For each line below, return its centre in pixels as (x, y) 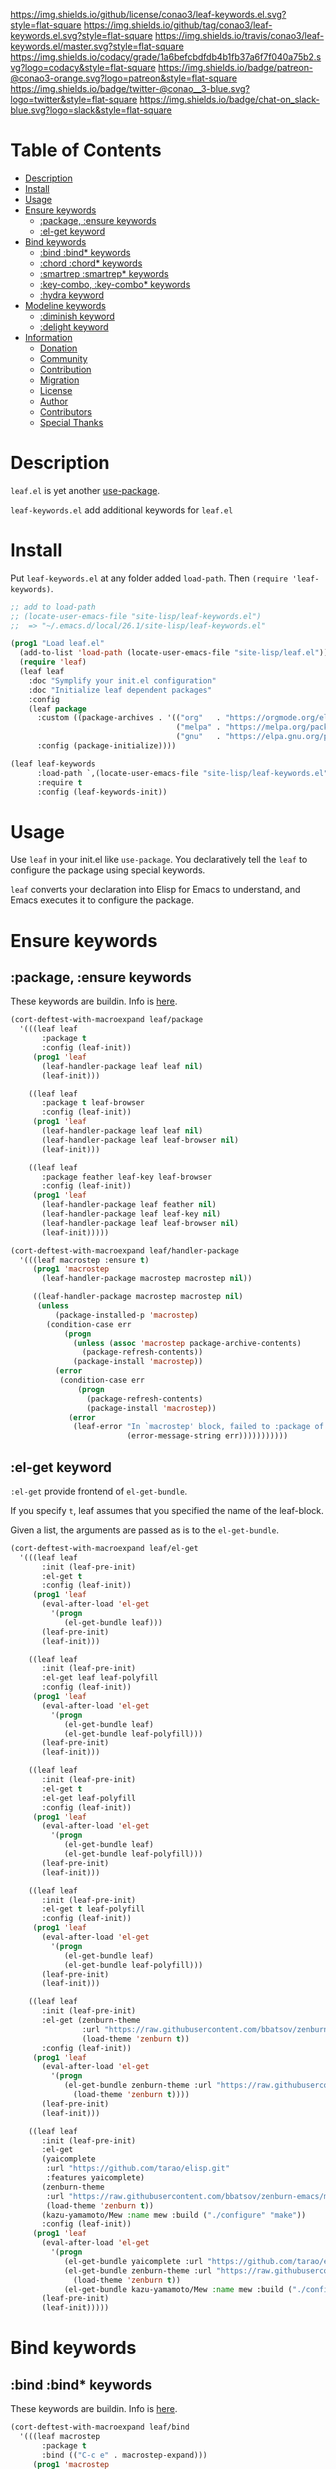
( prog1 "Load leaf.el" (57, 644)
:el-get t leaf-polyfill (93, 1909)
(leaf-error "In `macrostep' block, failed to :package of (199, 1427)
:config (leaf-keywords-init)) (102, 792)
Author (54, 401)
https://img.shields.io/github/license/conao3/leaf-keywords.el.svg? (148, 14)
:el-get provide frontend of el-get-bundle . (99, 1491)
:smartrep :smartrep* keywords (104, 273)
